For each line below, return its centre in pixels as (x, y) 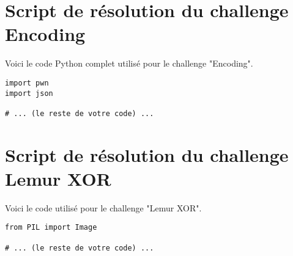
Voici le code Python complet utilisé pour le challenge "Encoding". (129, 63)
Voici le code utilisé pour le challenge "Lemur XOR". (103, 207)
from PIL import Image (51, 228)
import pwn (27, 83)
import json (29, 93)
